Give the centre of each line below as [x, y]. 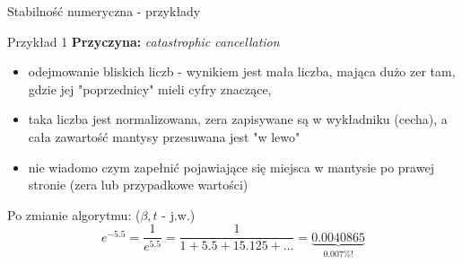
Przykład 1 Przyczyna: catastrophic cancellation [144, 41]
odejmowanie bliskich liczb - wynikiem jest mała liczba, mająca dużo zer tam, [242, 71]
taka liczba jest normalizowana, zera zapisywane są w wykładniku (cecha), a [238, 119]
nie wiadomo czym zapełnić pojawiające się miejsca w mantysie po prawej [231, 167]
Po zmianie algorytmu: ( [74, 214]
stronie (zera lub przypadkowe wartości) [138, 185]
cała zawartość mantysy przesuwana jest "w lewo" [164, 136]
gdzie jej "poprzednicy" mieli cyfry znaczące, [150, 88]
